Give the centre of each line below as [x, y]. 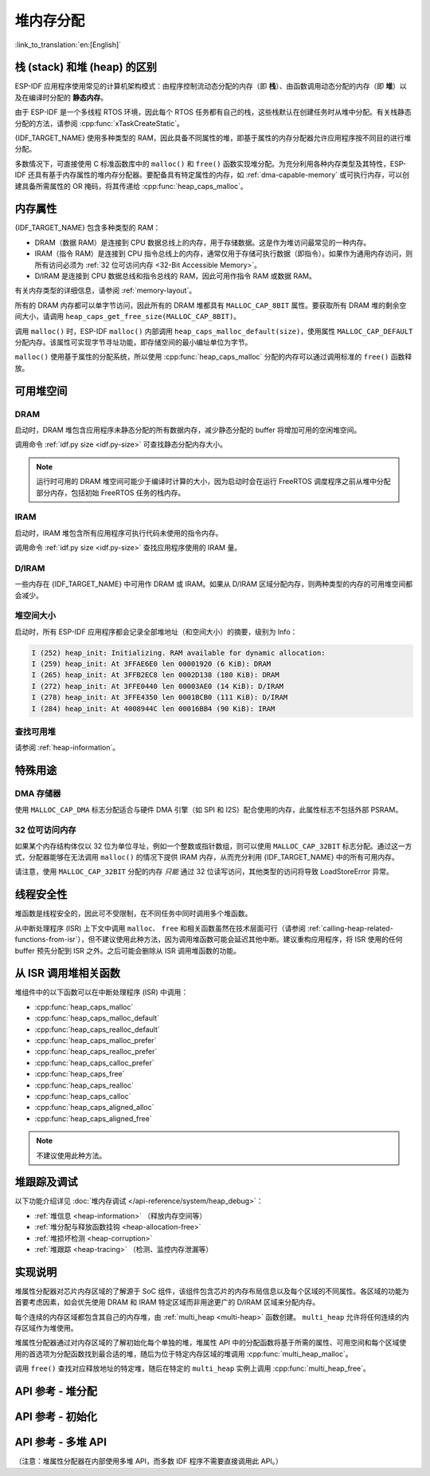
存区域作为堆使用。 [46, 1328]
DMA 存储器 [38, 793]
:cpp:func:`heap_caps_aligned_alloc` [94, 1108]
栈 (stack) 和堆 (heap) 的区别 [86, 67]
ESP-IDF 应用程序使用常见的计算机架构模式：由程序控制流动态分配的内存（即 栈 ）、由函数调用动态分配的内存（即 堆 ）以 [211, 86]
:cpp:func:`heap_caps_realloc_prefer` [96, 1052]
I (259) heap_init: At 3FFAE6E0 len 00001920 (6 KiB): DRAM [151, 664]
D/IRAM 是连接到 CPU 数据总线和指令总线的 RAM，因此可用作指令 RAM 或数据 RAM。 [175, 276]
